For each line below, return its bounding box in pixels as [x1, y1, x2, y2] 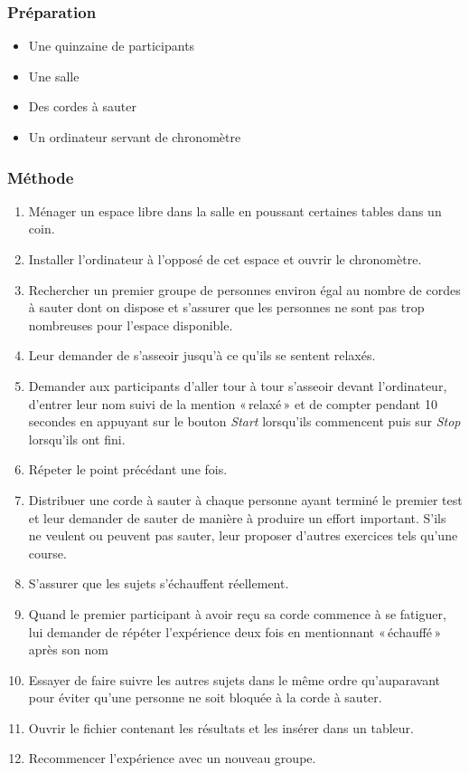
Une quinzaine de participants [28, 36, 195, 55]
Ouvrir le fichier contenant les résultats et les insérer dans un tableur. [28, 718, 414, 737]
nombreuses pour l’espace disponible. [28, 315, 233, 334]
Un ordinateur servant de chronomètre [28, 128, 241, 146]
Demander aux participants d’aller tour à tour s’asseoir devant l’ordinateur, [28, 376, 447, 395]
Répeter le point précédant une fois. [28, 460, 228, 479]
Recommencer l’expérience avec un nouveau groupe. [28, 749, 316, 768]
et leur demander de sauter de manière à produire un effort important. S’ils [28, 508, 446, 527]
